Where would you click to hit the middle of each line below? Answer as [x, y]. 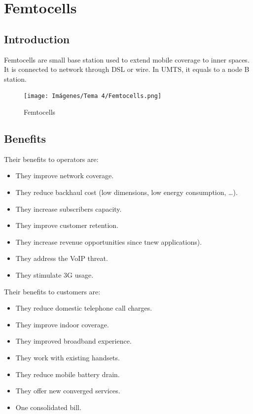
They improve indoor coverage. [62, 324]
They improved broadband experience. [73, 341]
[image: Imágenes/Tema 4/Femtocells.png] [93, 96]
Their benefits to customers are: [52, 291]
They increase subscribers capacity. [69, 208]
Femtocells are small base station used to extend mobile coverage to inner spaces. [127, 59]
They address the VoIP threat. [62, 258]
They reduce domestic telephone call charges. [84, 308]
